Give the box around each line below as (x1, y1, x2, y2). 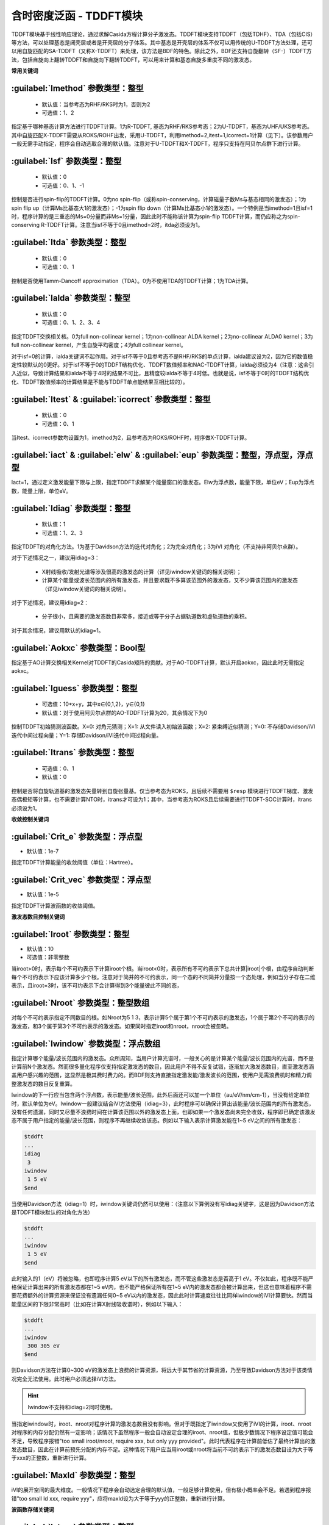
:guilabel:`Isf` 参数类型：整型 (11, 156, 122, 166)
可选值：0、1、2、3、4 (41, 319, 101, 326)
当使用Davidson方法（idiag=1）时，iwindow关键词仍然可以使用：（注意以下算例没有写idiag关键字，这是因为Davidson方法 (11, 1200, 315, 1207)
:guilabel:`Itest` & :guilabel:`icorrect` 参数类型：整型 (11, 394, 211, 404)
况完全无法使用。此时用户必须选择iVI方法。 (11, 1375, 119, 1382)
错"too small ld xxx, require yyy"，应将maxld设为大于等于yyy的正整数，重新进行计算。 (11, 1494, 228, 1502)
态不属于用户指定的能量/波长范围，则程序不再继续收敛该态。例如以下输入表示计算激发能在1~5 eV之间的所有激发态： (11, 1117, 303, 1124)
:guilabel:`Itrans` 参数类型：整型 (11, 747, 134, 758)
